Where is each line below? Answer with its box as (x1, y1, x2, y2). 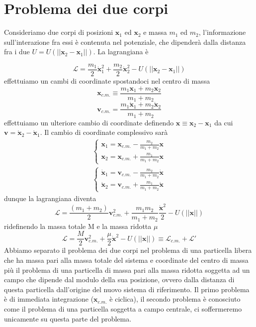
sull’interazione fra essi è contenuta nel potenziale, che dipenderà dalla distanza (4, 36, 246, 47)
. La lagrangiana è (93, 46, 149, 57)
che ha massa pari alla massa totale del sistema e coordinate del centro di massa (4, 255, 249, 265)
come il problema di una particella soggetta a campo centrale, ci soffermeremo (4, 304, 242, 314)
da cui (214, 117, 233, 127)
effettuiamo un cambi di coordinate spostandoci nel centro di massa (4, 75, 210, 86)
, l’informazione (198, 27, 246, 37)
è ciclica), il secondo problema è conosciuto (109, 294, 241, 304)
